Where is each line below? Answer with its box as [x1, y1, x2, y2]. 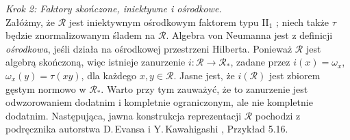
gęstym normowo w [5, 81, 86, 96]
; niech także [276, 14, 329, 29]
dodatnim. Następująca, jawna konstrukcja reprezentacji [5, 108, 242, 122]
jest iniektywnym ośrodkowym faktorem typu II [68, 14, 269, 29]
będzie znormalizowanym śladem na [5, 28, 155, 42]
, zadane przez [230, 55, 290, 69]
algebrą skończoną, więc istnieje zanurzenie [5, 55, 186, 69]
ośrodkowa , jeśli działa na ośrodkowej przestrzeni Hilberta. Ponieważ [5, 41, 292, 55]
